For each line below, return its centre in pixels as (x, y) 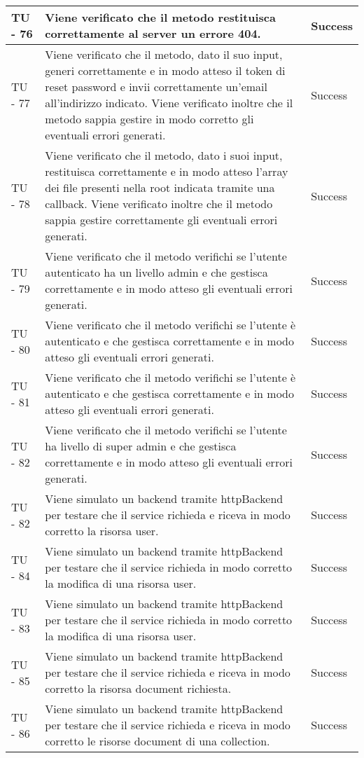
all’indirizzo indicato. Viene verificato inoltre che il (169, 103)
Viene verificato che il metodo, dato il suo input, (164, 54)
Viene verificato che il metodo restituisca (160, 17)
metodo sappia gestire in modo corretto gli (149, 119)
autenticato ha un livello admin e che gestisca (156, 272)
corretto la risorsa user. (102, 531)
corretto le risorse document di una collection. (157, 741)
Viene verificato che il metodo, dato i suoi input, (164, 155)
